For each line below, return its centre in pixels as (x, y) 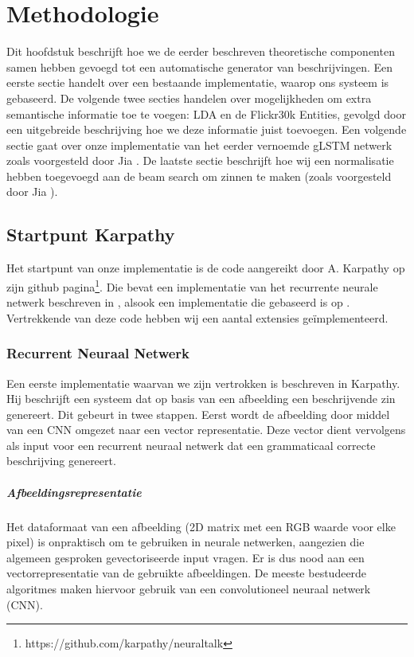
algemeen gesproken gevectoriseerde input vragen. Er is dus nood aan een (186, 557)
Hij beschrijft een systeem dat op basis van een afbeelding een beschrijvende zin (201, 399)
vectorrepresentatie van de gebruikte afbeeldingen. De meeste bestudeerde (187, 573)
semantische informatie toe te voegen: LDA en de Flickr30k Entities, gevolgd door (206, 113)
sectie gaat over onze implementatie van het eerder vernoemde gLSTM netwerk (199, 145)
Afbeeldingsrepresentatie (74, 492)
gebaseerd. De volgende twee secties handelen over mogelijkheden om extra (189, 98)
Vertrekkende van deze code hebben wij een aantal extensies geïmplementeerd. (197, 317)
